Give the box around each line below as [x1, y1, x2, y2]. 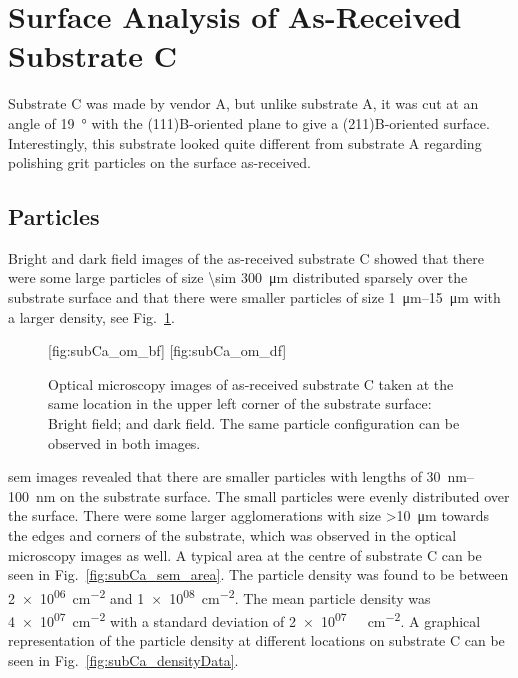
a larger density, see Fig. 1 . [8, 306, 175, 327]
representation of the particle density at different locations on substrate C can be [8, 630, 505, 651]
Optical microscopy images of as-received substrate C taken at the [48, 373, 454, 394]
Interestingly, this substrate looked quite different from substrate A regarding [8, 132, 482, 153]
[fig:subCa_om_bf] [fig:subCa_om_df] [48, 340, 287, 361]
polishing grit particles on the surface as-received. [8, 152, 312, 173]
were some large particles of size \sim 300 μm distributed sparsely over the [8, 267, 468, 288]
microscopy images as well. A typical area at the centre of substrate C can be [8, 544, 482, 565]
